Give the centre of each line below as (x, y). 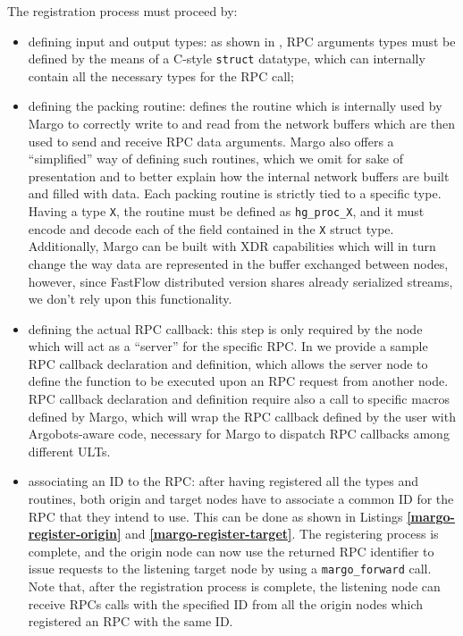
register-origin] (75, 534)
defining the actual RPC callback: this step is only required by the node (225, 328)
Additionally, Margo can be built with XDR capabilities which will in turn (232, 246)
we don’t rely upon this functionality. (130, 299)
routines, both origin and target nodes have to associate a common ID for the (241, 499)
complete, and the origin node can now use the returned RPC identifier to (231, 551)
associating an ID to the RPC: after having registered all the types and (223, 481)
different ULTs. (69, 451)
